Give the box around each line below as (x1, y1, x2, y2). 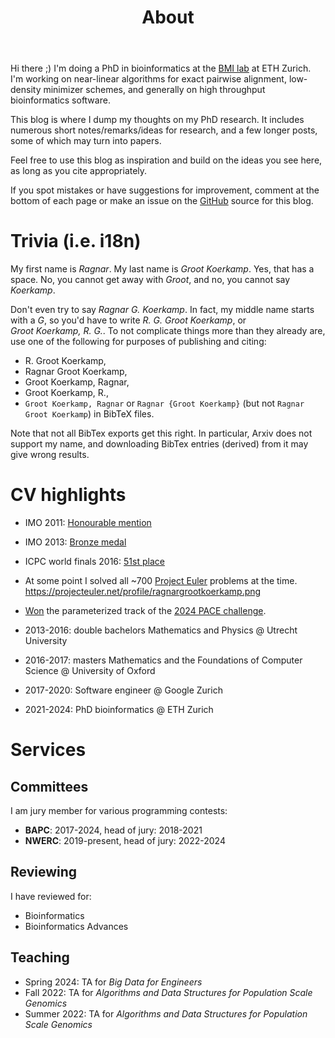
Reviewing (10, 864, 78, 881)
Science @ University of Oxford (24, 665, 156, 677)
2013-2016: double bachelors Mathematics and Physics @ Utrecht (24, 624, 298, 636)
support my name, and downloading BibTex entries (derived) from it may (10, 438, 309, 450)
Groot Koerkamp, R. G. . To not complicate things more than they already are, (10, 325, 326, 337)
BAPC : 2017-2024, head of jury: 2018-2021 (24, 824, 203, 836)
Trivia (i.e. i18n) (10, 230, 142, 253)
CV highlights (10, 484, 127, 506)
